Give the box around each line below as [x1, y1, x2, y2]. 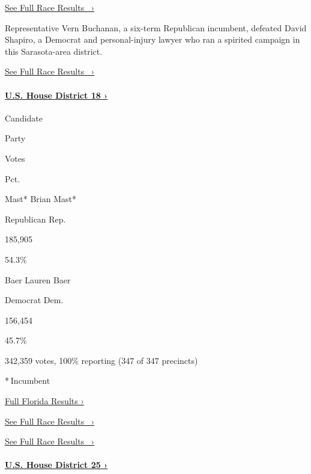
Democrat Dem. [5, 294, 64, 306]
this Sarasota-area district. [5, 45, 103, 57]
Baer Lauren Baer [5, 273, 71, 286]
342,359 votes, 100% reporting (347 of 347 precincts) [5, 354, 198, 366]
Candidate [5, 111, 43, 124]
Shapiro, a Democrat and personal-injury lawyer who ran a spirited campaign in [5, 33, 300, 46]
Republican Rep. [5, 212, 66, 225]
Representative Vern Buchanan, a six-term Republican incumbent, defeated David [5, 21, 307, 34]
